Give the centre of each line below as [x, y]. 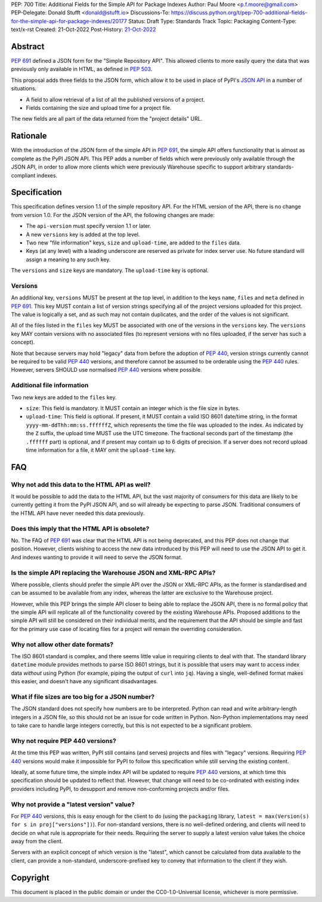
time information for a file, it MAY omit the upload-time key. [101, 450]
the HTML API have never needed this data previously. [78, 513]
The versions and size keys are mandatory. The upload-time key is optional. [110, 270]
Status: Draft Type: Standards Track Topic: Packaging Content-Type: [213, 21]
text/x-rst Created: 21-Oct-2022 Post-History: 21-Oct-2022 [83, 29]
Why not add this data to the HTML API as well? [81, 484]
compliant [23, 175]
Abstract [28, 46]
